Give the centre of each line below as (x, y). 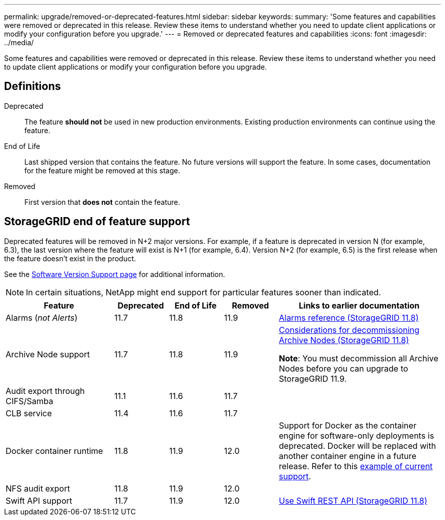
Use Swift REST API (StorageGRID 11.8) (353, 500)
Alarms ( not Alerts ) (42, 317)
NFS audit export (38, 488)
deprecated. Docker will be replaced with (358, 446)
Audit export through (45, 391)
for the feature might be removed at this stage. (102, 170)
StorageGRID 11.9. (313, 378)
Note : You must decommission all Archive (359, 358)
